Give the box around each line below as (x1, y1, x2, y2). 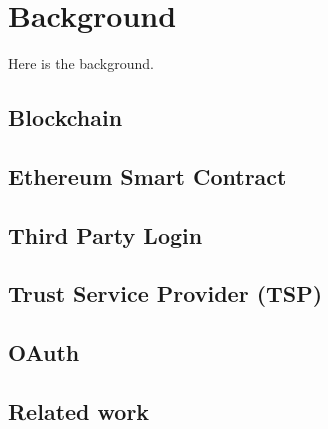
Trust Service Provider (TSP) (8, 278, 323, 309)
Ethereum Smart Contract (8, 160, 287, 191)
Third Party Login (8, 219, 203, 250)
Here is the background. (8, 53, 154, 74)
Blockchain (8, 102, 123, 133)
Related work (8, 396, 150, 427)
